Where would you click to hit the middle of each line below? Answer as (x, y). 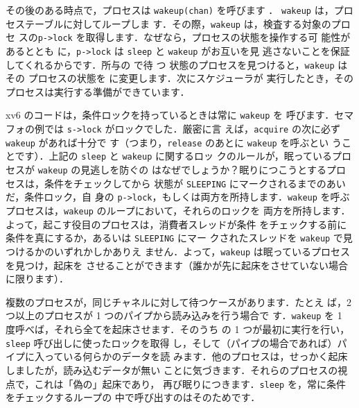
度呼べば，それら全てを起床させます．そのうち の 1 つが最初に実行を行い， (178, 329)
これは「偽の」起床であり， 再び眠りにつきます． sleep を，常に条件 (190, 383)
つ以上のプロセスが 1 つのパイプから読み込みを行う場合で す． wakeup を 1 (174, 315)
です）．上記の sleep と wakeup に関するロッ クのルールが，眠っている (174, 156)
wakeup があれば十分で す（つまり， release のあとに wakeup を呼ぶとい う (174, 142)
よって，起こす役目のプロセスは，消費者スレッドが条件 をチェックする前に (176, 224)
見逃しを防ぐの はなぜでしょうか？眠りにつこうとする (203, 170)
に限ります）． (37, 279)
